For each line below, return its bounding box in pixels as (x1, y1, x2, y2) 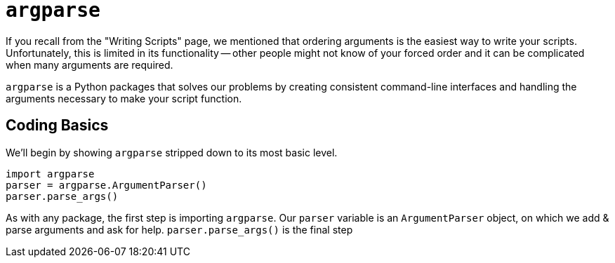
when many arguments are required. (6, 58, 173, 71)
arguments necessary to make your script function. (6, 92, 242, 104)
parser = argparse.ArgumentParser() (6, 179, 207, 191)
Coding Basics (6, 116, 109, 135)
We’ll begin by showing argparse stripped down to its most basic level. (6, 146, 338, 159)
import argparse (6, 168, 95, 180)
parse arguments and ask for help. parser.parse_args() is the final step (6, 223, 353, 236)
